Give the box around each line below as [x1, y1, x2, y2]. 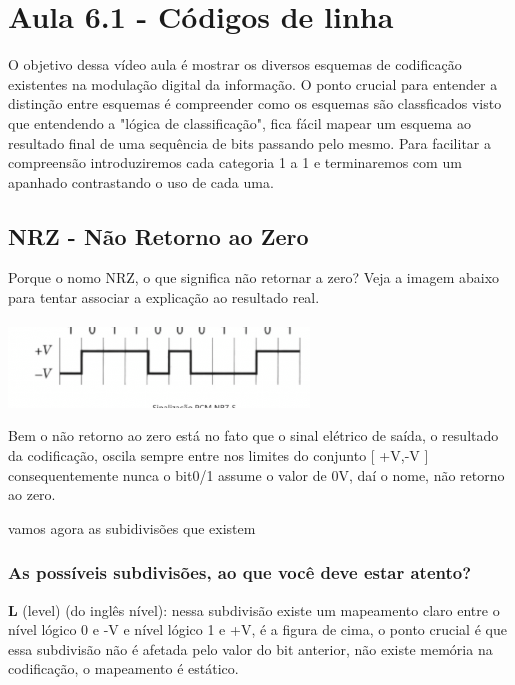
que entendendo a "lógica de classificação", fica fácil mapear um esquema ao [8, 112, 471, 133]
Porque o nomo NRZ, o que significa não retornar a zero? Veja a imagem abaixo [8, 267, 500, 288]
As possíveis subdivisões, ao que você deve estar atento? [8, 560, 472, 585]
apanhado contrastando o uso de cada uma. [8, 171, 274, 192]
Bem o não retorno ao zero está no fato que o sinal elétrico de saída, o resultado [8, 425, 499, 446]
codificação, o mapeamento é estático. [8, 658, 239, 679]
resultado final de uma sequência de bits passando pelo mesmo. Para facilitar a [8, 132, 491, 153]
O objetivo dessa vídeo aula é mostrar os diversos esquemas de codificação [8, 54, 462, 75]
